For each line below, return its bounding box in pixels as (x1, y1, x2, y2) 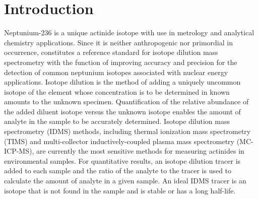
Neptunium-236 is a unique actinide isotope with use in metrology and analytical (4, 27, 254, 38)
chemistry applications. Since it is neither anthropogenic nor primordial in (4, 37, 233, 47)
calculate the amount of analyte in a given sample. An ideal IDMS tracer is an (4, 175, 246, 186)
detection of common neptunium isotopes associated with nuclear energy (4, 67, 228, 77)
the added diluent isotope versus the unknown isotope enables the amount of (4, 106, 241, 116)
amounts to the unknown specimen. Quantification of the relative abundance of (4, 96, 249, 107)
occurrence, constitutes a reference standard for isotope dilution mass (4, 47, 218, 57)
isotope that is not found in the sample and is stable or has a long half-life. (4, 185, 236, 195)
